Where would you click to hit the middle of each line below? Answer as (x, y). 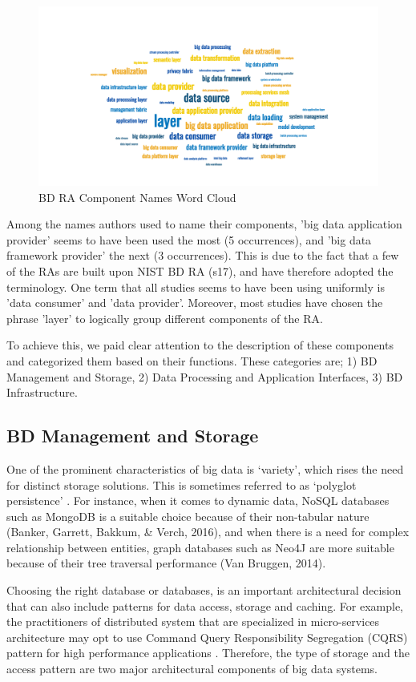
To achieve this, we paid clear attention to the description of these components (200, 345)
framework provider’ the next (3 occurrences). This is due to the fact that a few (203, 255)
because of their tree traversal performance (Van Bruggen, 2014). (166, 563)
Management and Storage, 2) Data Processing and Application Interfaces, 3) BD (205, 376)
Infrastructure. (42, 392)
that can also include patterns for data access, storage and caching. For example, (205, 605)
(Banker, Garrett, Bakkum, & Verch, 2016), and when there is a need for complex (208, 532)
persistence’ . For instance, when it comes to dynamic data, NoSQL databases (198, 500)
